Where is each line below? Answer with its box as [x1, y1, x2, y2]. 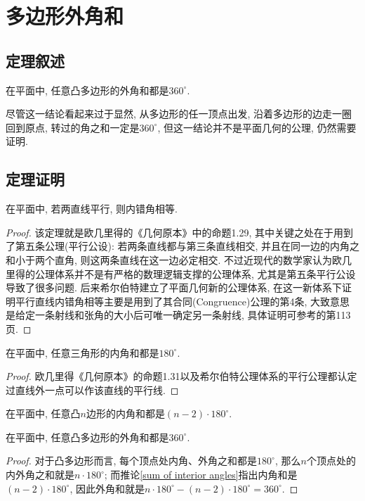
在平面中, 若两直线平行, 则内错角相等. [6, 201, 178, 216]
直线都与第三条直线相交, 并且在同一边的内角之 [147, 239, 360, 253]
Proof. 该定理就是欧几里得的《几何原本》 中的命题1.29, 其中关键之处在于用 [6, 224, 344, 239]
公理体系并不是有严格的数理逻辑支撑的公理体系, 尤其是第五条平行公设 [34, 266, 356, 281]
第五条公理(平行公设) [15, 239, 112, 253]
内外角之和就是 [6, 467, 74, 482]
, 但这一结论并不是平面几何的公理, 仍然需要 [157, 120, 357, 134]
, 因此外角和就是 [69, 481, 145, 495]
